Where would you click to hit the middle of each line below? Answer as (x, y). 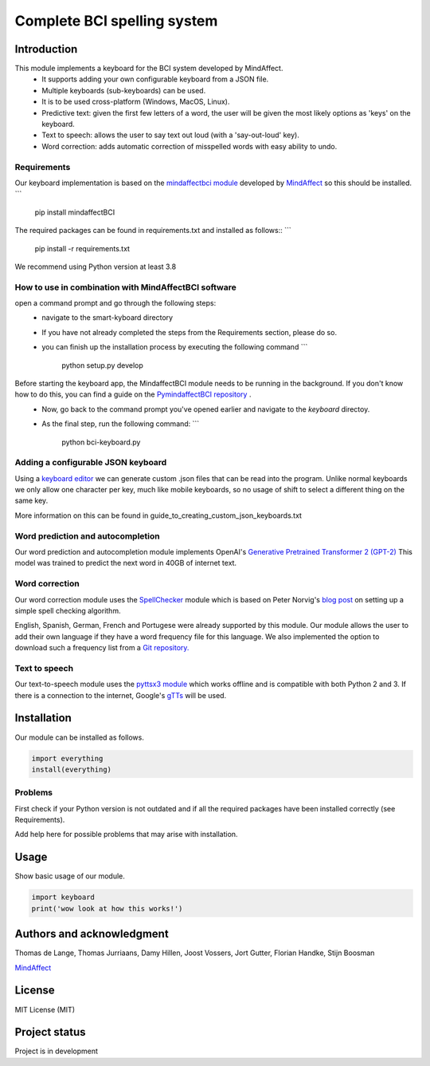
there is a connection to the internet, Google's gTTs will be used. (121, 695)
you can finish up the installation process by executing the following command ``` (175, 347)
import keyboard (63, 897)
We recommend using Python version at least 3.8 (96, 266)
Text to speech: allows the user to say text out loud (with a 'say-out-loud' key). (171, 135)
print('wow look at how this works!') (107, 908)
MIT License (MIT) (45, 1009)
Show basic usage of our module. (70, 876)
